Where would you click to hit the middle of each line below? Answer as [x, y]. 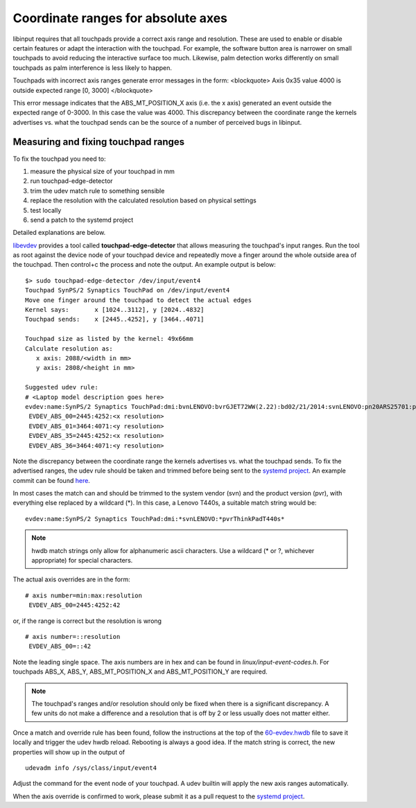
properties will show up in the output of [69, 752]
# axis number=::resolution [73, 636]
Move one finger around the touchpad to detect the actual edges [139, 300]
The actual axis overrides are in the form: [72, 579]
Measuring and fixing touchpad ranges [99, 142]
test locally [46, 210]
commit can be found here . [51, 480]
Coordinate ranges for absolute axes [120, 18]
